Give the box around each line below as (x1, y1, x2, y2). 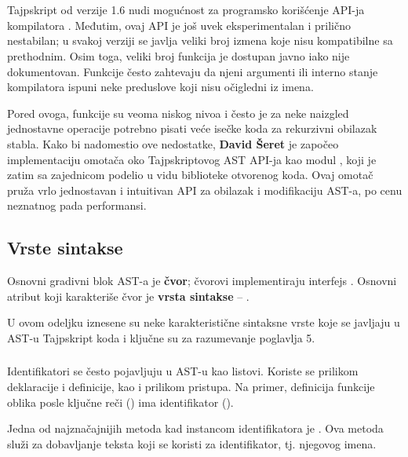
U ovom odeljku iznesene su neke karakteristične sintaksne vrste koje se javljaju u (7, 314, 400, 331)
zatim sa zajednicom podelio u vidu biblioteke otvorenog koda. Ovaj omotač (7, 166, 373, 183)
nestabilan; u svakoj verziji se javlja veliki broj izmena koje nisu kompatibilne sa (7, 32, 393, 49)
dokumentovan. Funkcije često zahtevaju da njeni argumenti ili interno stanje (7, 63, 378, 79)
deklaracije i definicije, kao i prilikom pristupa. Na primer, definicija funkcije (7, 378, 375, 394)
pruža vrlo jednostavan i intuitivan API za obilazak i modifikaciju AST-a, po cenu (7, 181, 403, 198)
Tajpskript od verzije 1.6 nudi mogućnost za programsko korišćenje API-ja (7, 2, 365, 18)
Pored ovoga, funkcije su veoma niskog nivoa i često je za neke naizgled (7, 104, 349, 121)
